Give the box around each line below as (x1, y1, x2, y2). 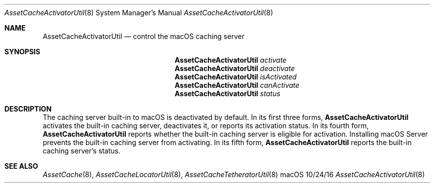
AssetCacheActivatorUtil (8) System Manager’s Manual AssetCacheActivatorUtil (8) (4, 8, 273, 17)
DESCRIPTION (4, 105, 52, 113)
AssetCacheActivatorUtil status (175, 89, 281, 98)
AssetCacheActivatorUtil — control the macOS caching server (43, 32, 244, 40)
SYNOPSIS (4, 47, 41, 56)
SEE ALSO (4, 162, 38, 170)
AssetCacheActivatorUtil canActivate (175, 81, 299, 89)
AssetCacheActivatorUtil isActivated (175, 73, 297, 81)
